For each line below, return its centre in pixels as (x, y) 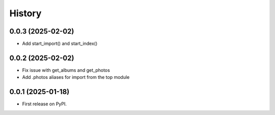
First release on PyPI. (45, 104)
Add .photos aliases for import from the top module (76, 77)
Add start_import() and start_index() (60, 44)
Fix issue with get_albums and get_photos (66, 70)
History (25, 13)
